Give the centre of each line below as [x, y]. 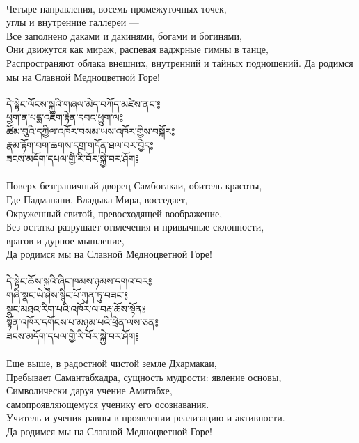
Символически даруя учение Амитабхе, [89, 390]
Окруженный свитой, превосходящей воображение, [114, 213]
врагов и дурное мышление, [65, 240]
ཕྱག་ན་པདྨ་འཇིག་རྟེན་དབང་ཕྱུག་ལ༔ [65, 117]
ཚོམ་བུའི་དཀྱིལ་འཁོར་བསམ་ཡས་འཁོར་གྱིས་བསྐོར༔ [91, 131]
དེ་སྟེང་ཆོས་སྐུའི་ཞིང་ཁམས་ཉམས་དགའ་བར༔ [79, 281]
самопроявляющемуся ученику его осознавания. [108, 404]
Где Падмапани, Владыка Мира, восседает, [97, 199]
